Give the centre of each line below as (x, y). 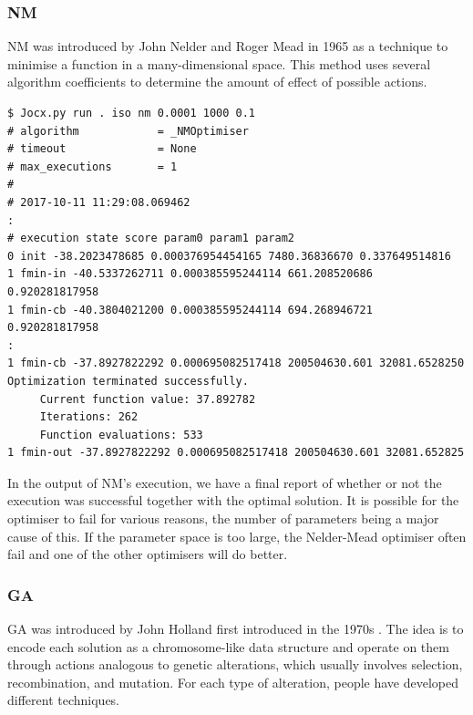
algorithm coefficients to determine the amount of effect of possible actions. (217, 82)
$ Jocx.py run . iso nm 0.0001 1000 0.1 (132, 113)
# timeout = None (102, 149)
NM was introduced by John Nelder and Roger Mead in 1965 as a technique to (228, 46)
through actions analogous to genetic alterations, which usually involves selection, (235, 664)
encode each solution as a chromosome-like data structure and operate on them (228, 646)
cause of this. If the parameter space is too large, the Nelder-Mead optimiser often (237, 536)
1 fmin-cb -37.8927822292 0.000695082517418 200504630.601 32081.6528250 (236, 363)
